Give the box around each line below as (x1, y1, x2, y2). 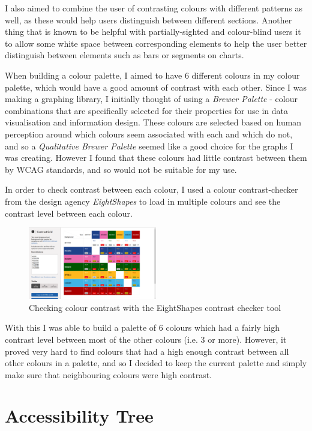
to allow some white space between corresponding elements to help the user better (5, 37, 307, 49)
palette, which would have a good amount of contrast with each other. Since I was (5, 80, 307, 93)
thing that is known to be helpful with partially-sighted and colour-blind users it (5, 25, 301, 38)
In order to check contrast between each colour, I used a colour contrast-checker (5, 183, 298, 196)
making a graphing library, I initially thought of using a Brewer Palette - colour (5, 92, 298, 105)
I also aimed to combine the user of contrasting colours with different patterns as (5, 2, 303, 14)
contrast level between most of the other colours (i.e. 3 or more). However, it (5, 333, 287, 345)
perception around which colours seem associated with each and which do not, (5, 127, 293, 140)
